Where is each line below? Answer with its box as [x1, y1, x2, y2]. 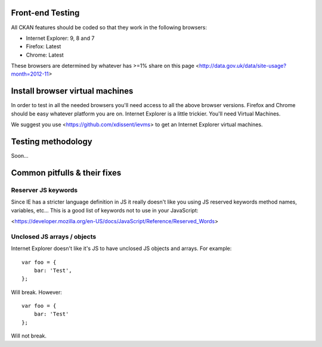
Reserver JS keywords [11, 186, 78, 194]
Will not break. [11, 332, 47, 339]
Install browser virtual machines [11, 86, 134, 96]
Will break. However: [11, 289, 63, 296]
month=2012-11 [11, 70, 49, 77]
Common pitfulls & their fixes [11, 167, 122, 178]
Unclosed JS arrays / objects [11, 232, 97, 240]
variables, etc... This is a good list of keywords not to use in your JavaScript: [11, 207, 199, 214]
